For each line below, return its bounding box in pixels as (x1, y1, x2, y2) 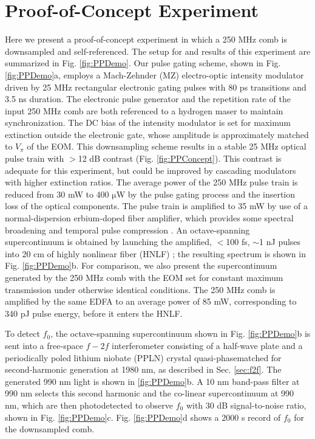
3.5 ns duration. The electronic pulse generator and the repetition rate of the (5, 92, 291, 105)
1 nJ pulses (259, 235, 301, 248)
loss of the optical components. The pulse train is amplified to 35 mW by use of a (5, 199, 308, 212)
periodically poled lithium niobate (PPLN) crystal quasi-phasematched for (5, 351, 282, 364)
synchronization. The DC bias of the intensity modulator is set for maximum (5, 116, 291, 129)
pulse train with (5, 152, 64, 165)
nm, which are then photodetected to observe (5, 398, 174, 411)
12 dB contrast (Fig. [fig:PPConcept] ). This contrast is (78, 152, 282, 165)
